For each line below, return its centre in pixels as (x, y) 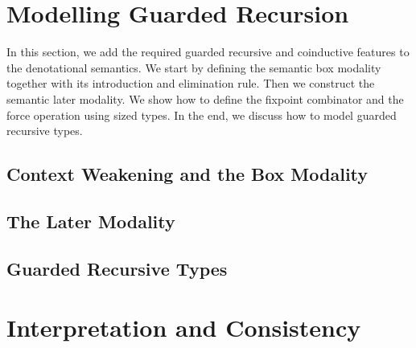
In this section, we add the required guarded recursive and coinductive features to (208, 52)
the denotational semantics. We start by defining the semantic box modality (194, 67)
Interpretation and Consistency (184, 328)
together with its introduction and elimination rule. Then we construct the (191, 83)
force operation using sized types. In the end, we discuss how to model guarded (202, 115)
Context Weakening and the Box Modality (187, 174)
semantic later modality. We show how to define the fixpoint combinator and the (205, 98)
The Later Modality (91, 221)
